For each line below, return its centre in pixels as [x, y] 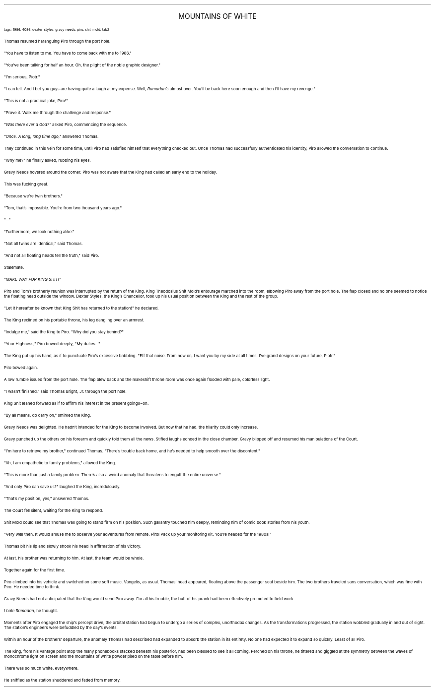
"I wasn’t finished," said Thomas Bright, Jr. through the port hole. [65, 391]
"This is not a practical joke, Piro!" [36, 101]
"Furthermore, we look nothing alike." [39, 232]
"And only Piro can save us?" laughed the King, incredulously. [62, 487]
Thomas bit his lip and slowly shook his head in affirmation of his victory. [73, 546]
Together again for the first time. [35, 570]
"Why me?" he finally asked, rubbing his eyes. [47, 160]
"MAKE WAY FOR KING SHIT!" [33, 279]
